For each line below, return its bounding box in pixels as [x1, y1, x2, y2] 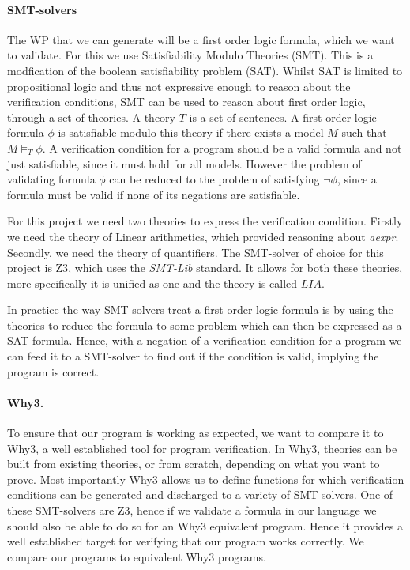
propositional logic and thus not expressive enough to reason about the [7, 77, 351, 94]
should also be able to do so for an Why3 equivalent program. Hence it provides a [7, 517, 403, 534]
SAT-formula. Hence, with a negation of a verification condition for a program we [7, 332, 402, 349]
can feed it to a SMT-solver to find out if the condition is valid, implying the [7, 348, 379, 364]
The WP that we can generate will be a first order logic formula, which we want [7, 31, 395, 47]
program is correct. [7, 363, 100, 379]
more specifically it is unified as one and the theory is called [7, 274, 298, 291]
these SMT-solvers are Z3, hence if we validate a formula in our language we [7, 502, 377, 519]
